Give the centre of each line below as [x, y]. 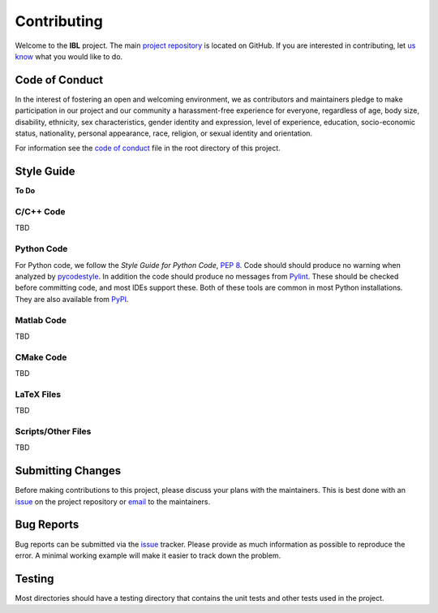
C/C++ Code [40, 212]
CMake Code [41, 357]
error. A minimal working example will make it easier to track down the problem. [148, 555]
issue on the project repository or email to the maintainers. [113, 501]
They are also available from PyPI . [72, 299]
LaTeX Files [38, 394]
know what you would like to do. [69, 56]
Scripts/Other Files [53, 431]
